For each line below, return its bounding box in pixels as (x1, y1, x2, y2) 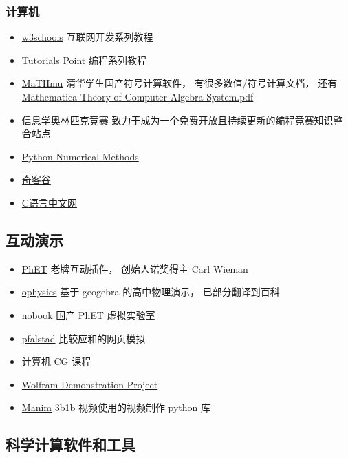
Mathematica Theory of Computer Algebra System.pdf (21, 90, 254, 103)
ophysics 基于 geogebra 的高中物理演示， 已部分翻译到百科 (21, 284, 280, 299)
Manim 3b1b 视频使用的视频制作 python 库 (21, 400, 210, 415)
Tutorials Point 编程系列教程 (21, 52, 146, 67)
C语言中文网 (21, 195, 77, 209)
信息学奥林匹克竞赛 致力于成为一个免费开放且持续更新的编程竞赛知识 (21, 112, 334, 127)
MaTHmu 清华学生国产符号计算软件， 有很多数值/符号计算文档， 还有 (21, 76, 338, 90)
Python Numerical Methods (21, 149, 139, 163)
